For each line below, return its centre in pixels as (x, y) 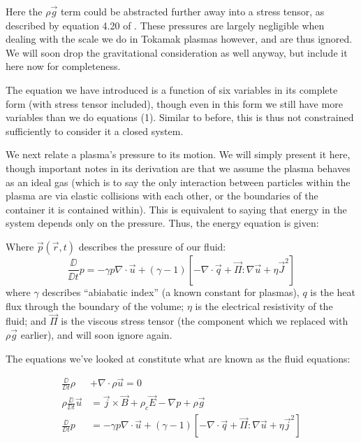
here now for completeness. (63, 66)
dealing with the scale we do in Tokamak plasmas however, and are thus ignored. (179, 39)
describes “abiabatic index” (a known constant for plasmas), (171, 291)
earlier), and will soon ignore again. (96, 334)
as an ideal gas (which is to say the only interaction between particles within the (178, 182)
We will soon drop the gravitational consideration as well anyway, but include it (177, 52)
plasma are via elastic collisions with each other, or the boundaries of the (162, 196)
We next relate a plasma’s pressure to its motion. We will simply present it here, (178, 154)
